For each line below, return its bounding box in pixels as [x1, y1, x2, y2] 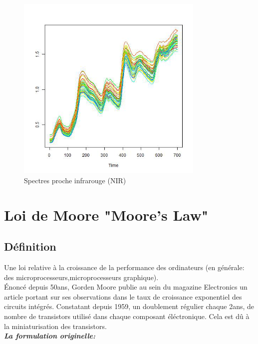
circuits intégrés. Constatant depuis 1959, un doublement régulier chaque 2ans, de [4, 301, 255, 312]
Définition [4, 239, 56, 254]
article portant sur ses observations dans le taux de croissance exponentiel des [4, 291, 242, 302]
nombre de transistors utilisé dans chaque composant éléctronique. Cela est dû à [4, 311, 250, 321]
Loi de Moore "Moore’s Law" [4, 204, 209, 225]
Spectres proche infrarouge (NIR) [24, 175, 126, 185]
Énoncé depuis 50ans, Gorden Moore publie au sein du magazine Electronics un [4, 282, 248, 292]
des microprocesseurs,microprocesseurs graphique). [4, 272, 159, 282]
